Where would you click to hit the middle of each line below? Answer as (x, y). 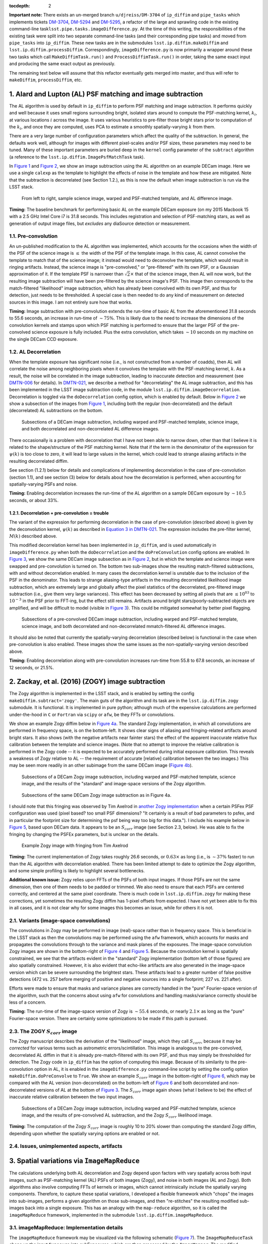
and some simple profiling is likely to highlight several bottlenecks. (77, 871)
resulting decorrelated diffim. (39, 461)
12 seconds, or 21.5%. (32, 667)
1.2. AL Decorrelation (35, 352)
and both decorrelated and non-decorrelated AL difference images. (91, 429)
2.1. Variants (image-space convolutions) (60, 921)
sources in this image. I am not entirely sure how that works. (71, 302)
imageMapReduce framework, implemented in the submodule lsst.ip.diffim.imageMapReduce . (111, 1215)
